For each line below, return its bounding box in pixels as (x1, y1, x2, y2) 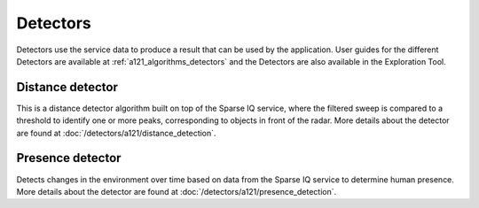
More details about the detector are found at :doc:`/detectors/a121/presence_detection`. (16, 186, 337, 196)
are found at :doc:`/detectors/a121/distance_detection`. (16, 127, 216, 138)
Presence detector (16, 150, 122, 166)
